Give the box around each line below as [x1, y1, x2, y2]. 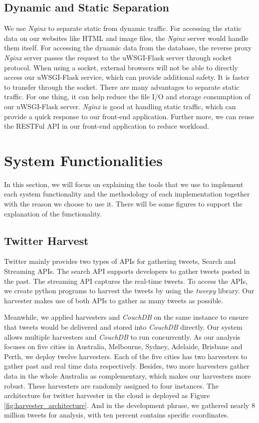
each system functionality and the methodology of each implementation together [4, 189, 250, 199]
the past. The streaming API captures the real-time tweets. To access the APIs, [4, 275, 248, 286]
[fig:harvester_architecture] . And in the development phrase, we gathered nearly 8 [4, 400, 255, 410]
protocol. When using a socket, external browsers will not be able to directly [4, 62, 238, 72]
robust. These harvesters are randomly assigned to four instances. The [4, 380, 219, 391]
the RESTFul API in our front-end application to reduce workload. [4, 121, 209, 131]
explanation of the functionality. [4, 208, 102, 218]
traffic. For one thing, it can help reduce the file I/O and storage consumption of [4, 91, 251, 102]
